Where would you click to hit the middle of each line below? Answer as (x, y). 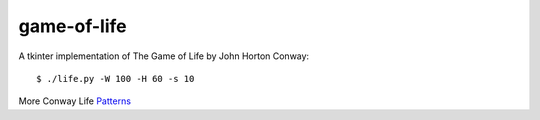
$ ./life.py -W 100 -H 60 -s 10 (115, 78)
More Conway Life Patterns (75, 101)
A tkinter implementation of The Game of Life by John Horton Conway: (164, 56)
